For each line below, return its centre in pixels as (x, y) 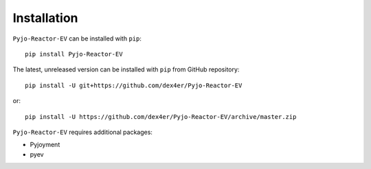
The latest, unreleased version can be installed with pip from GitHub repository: (126, 69)
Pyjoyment (45, 145)
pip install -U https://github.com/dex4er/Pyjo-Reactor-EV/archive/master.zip (161, 116)
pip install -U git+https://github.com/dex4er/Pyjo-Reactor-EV (134, 85)
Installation (45, 18)
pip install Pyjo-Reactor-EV (74, 54)
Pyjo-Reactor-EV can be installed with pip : (77, 38)
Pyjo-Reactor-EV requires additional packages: (82, 132)
